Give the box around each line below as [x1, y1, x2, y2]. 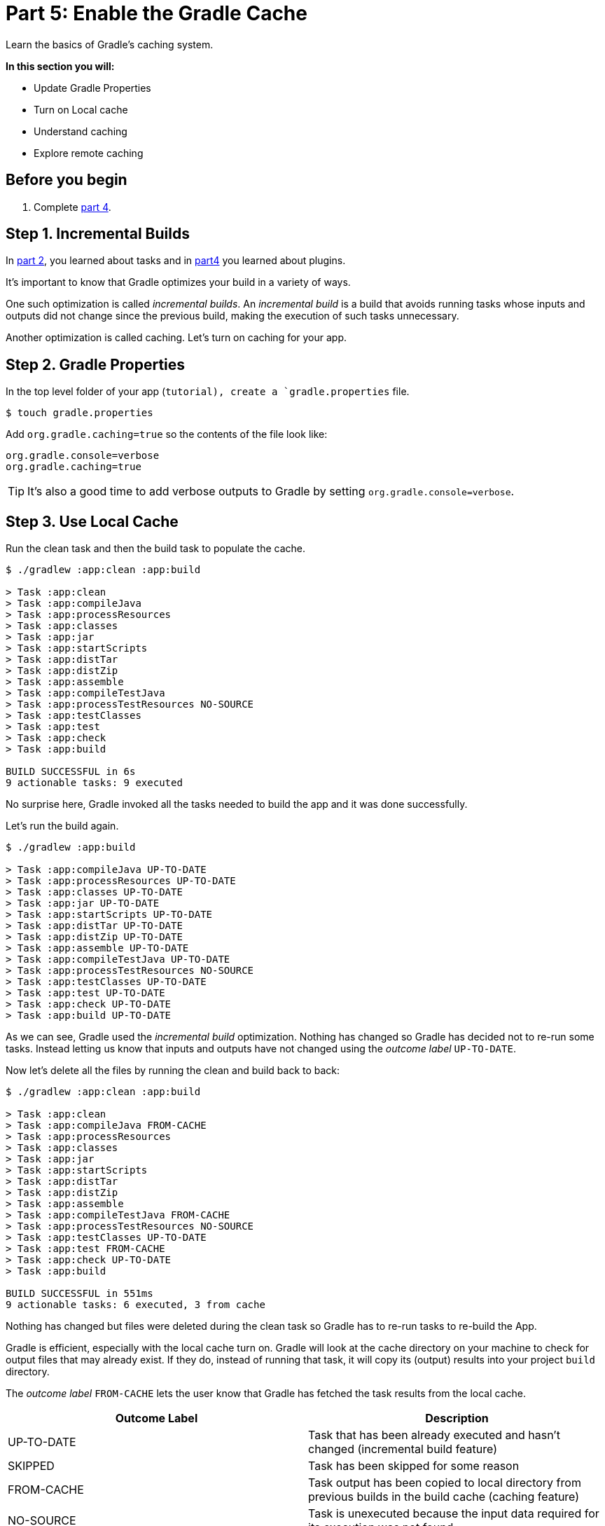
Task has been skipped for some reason [308, 1459, 520, 1473]
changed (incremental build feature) [308, 1442, 497, 1457]
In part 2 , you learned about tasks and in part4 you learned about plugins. [6, 254, 346, 267]
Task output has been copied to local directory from [308, 1476, 581, 1490]
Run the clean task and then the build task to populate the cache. [6, 542, 306, 555]
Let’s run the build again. [6, 820, 119, 832]
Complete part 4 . [34, 200, 111, 213]
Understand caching [34, 125, 127, 137]
